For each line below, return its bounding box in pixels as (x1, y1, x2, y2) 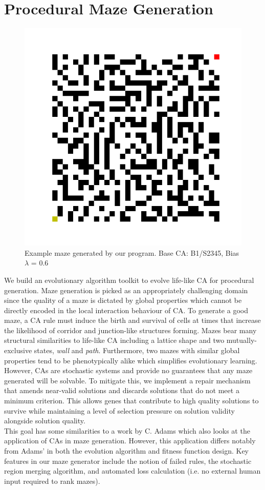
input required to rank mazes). (4, 475, 100, 486)
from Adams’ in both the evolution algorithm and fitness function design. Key (4, 445, 249, 456)
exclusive (4, 345, 32, 356)
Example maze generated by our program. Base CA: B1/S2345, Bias (25, 247, 239, 258)
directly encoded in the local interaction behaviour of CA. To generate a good (4, 304, 248, 315)
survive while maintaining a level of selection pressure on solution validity (4, 405, 235, 416)
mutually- (226, 335, 257, 345)
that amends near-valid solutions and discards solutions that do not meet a (4, 385, 239, 396)
